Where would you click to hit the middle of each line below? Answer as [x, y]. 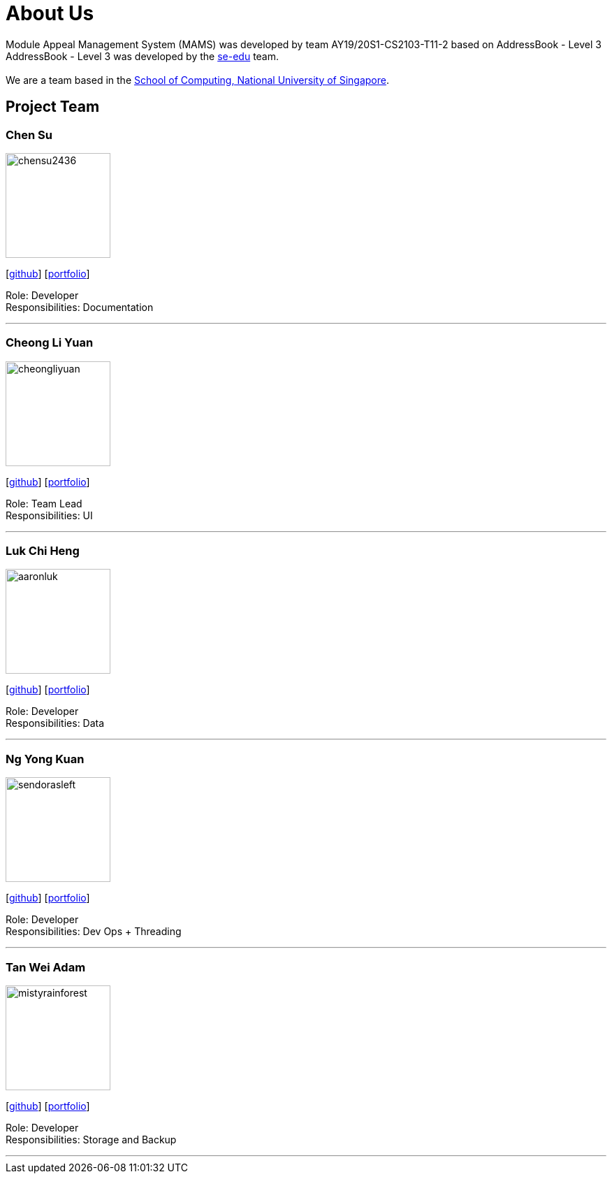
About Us [50, 13]
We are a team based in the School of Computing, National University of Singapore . [198, 80]
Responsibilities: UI [49, 515]
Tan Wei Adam [46, 967]
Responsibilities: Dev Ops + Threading [94, 932]
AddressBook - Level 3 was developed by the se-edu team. [143, 56]
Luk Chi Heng [43, 551]
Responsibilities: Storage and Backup [91, 1139]
